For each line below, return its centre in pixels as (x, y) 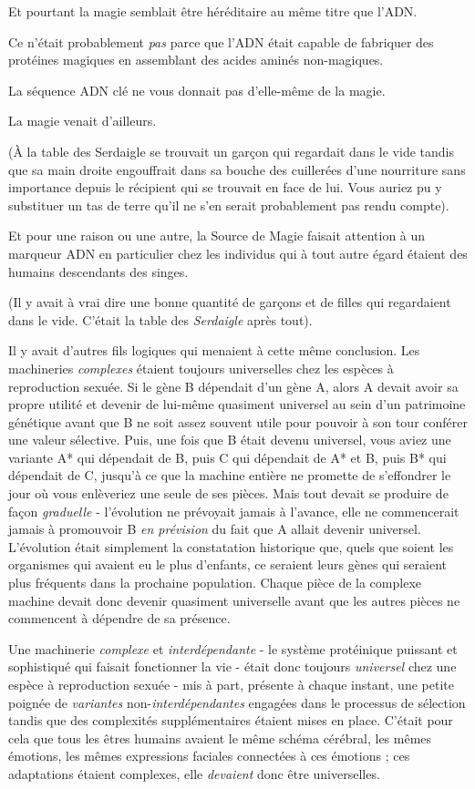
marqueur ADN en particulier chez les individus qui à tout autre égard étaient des (238, 253)
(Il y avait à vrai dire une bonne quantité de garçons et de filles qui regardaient (230, 302)
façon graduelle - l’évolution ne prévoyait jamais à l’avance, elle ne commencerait (234, 511)
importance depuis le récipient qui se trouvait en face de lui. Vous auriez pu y (225, 187)
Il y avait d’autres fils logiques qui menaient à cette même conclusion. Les (214, 350)
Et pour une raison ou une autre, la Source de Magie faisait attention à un (217, 236)
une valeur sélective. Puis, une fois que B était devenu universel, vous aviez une (230, 440)
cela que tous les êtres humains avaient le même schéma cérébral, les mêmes (220, 738)
